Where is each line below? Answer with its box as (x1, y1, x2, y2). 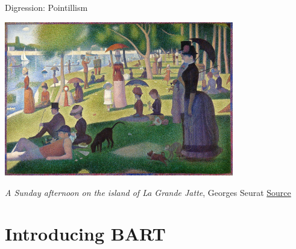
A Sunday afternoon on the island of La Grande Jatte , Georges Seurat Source (5, 186, 291, 198)
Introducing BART (5, 221, 166, 246)
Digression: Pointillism (5, 1, 88, 13)
